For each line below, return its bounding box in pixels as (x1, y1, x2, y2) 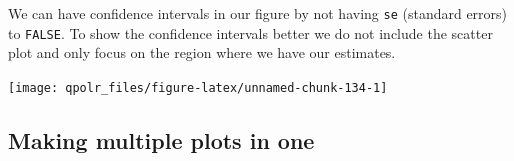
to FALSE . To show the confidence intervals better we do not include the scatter (8, 22, 493, 43)
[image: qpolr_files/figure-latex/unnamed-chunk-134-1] (8, 80, 388, 95)
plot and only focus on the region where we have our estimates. (8, 42, 396, 63)
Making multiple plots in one (8, 124, 315, 155)
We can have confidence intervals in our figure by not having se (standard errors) (8, 3, 508, 23)
